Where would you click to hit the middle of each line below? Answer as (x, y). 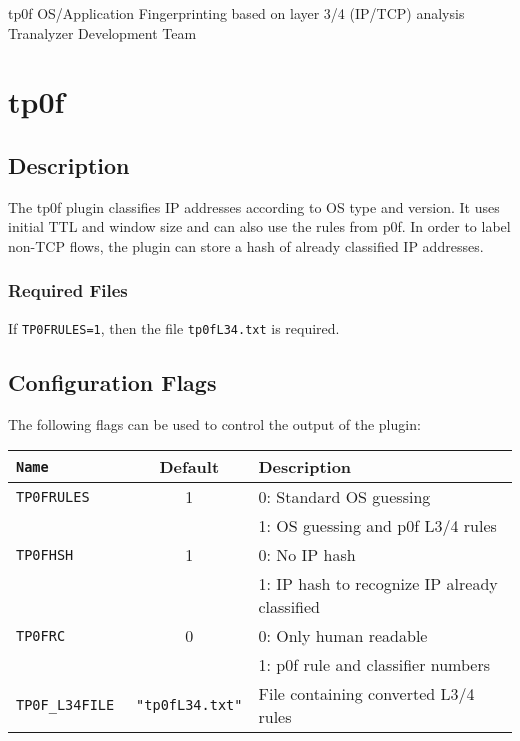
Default (189, 467)
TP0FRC (41, 635)
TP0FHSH (45, 554)
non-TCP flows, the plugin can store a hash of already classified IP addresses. (246, 245)
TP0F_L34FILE (65, 705)
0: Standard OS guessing (344, 497)
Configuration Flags (112, 381)
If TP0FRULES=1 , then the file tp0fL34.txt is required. (174, 327)
